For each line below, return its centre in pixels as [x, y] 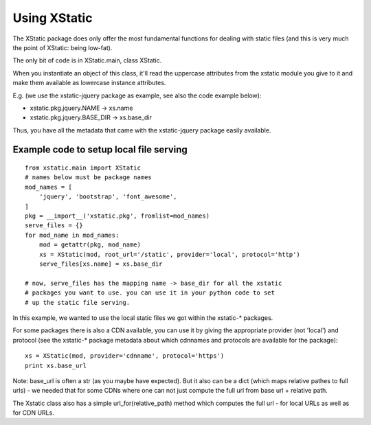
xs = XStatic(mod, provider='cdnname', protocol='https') [125, 356]
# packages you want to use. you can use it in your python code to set [150, 293]
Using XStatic [53, 18]
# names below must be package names [89, 177]
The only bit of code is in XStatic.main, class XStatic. [87, 60]
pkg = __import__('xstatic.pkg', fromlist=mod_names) [117, 216]
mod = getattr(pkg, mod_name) [90, 245]
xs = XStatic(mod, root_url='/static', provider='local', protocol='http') [169, 254]
